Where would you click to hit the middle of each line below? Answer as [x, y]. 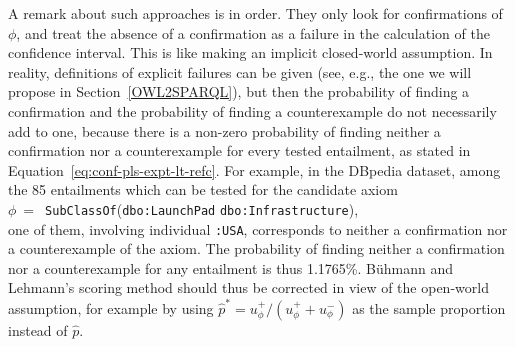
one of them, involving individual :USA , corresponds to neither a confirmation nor [258, 228]
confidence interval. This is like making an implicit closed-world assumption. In [250, 52]
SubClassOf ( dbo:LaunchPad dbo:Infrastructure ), [202, 208]
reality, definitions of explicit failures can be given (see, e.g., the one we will [240, 71]
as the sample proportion [429, 307]
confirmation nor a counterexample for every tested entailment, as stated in [239, 150]
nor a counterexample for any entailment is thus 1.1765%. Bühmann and [230, 267]
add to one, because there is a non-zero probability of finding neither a [224, 130]
